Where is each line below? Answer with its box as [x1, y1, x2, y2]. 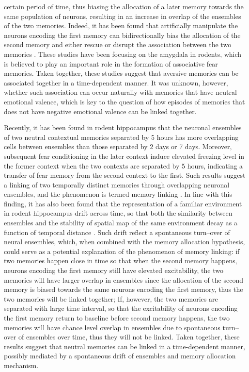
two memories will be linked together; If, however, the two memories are [4, 293, 218, 304]
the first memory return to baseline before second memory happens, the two [4, 313, 230, 322]
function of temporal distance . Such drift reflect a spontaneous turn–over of [4, 227, 230, 237]
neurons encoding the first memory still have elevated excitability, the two [4, 265, 223, 275]
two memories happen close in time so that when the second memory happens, [4, 255, 237, 266]
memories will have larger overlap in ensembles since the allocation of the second [4, 274, 243, 285]
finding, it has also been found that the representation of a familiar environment [4, 198, 242, 208]
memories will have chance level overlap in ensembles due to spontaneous [4, 322, 220, 332]
